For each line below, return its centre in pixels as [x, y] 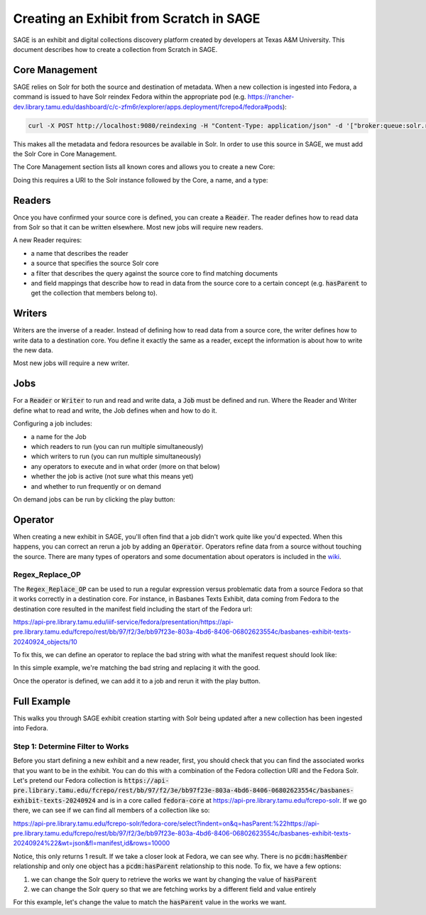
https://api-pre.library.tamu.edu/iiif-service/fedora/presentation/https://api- [124, 622]
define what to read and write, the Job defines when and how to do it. [115, 410]
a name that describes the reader [80, 253]
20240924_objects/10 [45, 641]
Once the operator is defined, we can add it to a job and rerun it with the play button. [137, 681]
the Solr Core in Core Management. [65, 153]
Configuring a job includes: [53, 423]
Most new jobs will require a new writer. [71, 363]
